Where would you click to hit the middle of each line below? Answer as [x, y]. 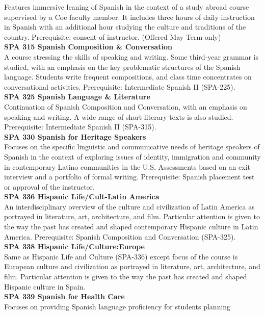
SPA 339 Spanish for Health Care [64, 296]
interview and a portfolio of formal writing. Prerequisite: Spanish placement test [129, 177]
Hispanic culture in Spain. [45, 286]
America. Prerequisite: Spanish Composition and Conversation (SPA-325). [120, 236]
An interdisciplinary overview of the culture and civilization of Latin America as [129, 206]
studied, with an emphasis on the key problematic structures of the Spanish [122, 67]
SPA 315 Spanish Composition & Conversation [88, 47]
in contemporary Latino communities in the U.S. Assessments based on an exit [127, 166]
